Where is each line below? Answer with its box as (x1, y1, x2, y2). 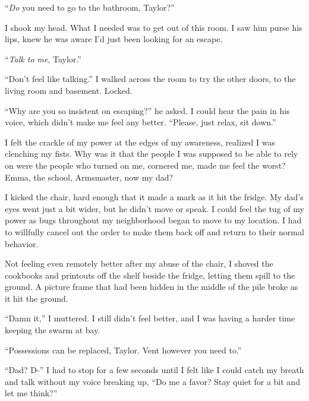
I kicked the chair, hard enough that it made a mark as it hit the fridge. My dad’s (5, 191, 304, 203)
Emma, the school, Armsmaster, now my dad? (5, 170, 174, 183)
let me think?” (5, 387, 58, 399)
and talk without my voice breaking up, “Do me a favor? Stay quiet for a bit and (5, 375, 300, 387)
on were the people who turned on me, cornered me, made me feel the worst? (5, 159, 286, 171)
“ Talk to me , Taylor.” (5, 52, 81, 65)
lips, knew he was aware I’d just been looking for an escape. (5, 33, 223, 45)
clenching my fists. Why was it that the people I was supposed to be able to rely (5, 147, 298, 160)
